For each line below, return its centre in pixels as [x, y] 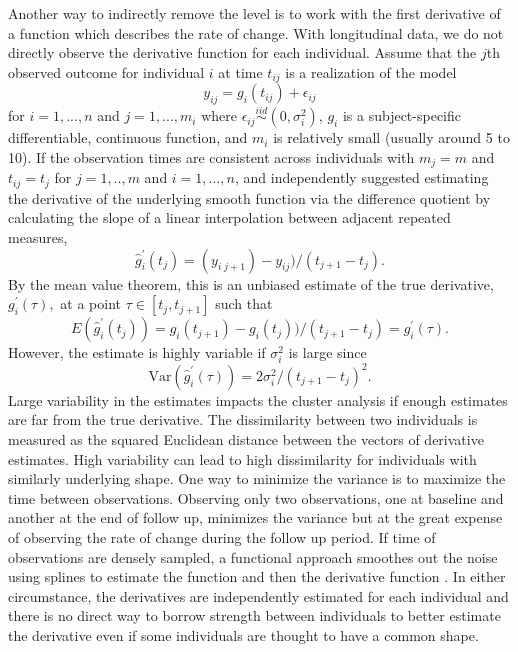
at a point [91, 303]
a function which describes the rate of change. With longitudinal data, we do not [256, 32]
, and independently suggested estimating [361, 177]
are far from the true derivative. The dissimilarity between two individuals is [243, 419]
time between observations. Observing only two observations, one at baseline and [256, 497]
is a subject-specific [401, 115]
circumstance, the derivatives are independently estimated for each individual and [258, 595]
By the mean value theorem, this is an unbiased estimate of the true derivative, [251, 283]
